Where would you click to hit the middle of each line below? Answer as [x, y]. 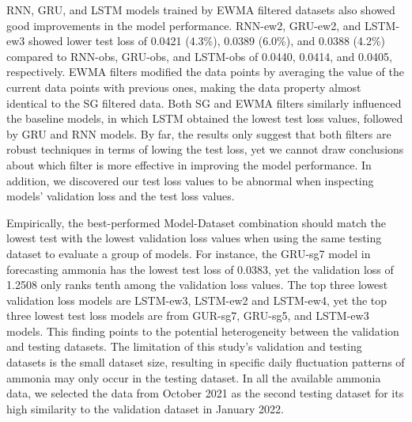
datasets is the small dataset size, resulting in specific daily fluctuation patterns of [206, 362]
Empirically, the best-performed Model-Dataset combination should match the [196, 222]
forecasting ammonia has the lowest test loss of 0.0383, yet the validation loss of [200, 269]
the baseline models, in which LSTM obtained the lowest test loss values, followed [205, 118]
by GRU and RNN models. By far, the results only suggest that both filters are [199, 133]
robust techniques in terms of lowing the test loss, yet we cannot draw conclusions [205, 149]
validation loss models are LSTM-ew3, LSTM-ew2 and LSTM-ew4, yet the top [197, 300]
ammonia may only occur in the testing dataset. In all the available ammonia [194, 377]
